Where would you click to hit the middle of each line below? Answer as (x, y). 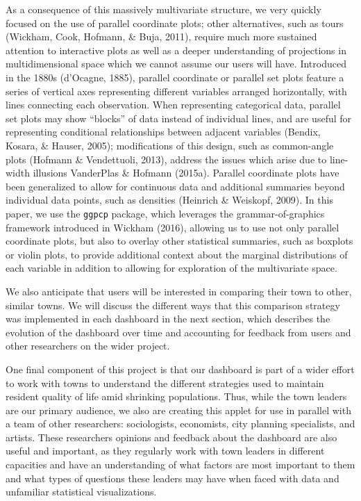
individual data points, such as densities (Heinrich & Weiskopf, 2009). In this (169, 200)
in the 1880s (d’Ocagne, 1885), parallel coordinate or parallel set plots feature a (175, 77)
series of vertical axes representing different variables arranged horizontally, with (176, 91)
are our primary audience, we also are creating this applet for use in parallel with (178, 410)
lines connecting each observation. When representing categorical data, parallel (173, 105)
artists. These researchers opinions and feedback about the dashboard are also (171, 437)
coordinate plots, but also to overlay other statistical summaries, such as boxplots (179, 241)
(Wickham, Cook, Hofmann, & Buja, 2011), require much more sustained (161, 36)
